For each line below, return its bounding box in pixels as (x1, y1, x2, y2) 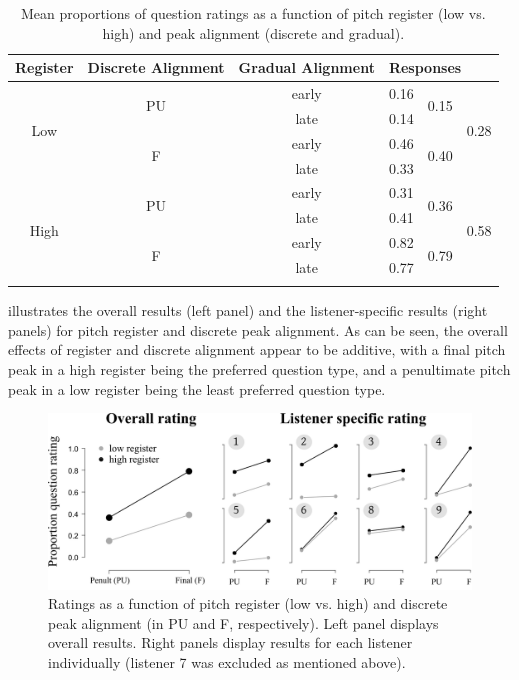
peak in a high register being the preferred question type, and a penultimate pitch (8, 359, 511, 380)
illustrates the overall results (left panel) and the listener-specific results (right (8, 300, 488, 321)
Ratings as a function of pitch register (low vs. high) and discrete (48, 593, 448, 614)
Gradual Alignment (238, 57, 375, 78)
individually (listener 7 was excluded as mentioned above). (48, 652, 406, 673)
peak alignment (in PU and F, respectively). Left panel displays (48, 612, 439, 633)
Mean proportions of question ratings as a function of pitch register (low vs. (20, 3, 486, 23)
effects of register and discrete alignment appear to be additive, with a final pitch (8, 339, 506, 360)
